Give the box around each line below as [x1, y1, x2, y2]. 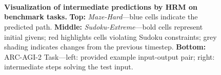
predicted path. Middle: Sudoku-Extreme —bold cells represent [4, 21, 203, 32]
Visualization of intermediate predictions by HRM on [4, 1, 197, 12]
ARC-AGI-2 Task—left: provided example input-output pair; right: [4, 51, 215, 62]
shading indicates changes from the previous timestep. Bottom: [4, 41, 206, 52]
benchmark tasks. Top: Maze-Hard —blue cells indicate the [4, 11, 198, 22]
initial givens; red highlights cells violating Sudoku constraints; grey [4, 31, 217, 42]
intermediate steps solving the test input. [4, 61, 133, 72]
